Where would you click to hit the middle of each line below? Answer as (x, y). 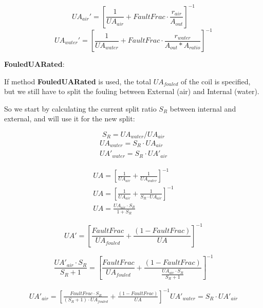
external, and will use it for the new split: (70, 119)
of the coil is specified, (216, 81)
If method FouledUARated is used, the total (78, 81)
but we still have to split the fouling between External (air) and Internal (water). (132, 91)
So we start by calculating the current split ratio (80, 108)
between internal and (203, 108)
